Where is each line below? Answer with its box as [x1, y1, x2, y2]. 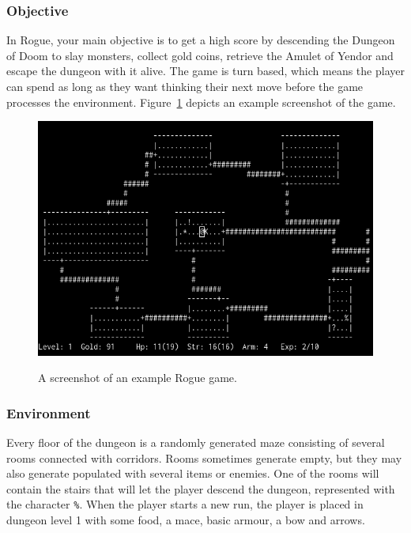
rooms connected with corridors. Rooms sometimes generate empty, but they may [6, 449, 402, 466]
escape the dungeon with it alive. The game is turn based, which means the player [6, 62, 405, 79]
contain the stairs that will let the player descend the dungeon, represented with [6, 480, 395, 497]
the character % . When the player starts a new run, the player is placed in [6, 496, 364, 512]
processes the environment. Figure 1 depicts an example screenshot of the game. [6, 93, 396, 110]
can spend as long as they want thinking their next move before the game [6, 78, 364, 94]
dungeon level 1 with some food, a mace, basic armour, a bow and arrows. [6, 511, 365, 527]
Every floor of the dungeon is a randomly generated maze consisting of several [6, 433, 385, 450]
